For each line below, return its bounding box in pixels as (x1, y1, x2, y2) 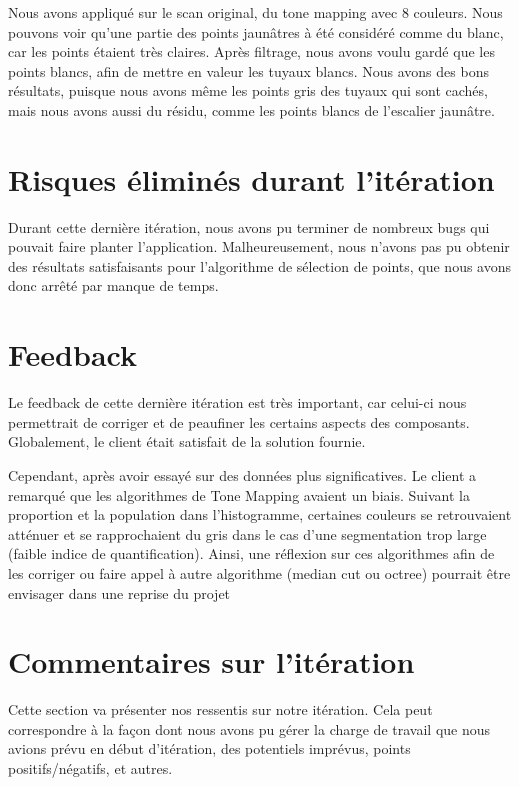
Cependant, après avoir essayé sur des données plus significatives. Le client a (8, 464, 477, 485)
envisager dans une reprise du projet (8, 582, 231, 603)
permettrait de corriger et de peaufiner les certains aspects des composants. (8, 411, 470, 432)
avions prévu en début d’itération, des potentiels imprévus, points (8, 738, 411, 759)
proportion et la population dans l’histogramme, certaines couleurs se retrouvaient (8, 504, 512, 525)
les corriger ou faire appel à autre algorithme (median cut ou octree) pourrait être (8, 562, 511, 583)
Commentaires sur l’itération (8, 641, 415, 682)
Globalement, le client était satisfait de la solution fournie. (8, 431, 366, 452)
